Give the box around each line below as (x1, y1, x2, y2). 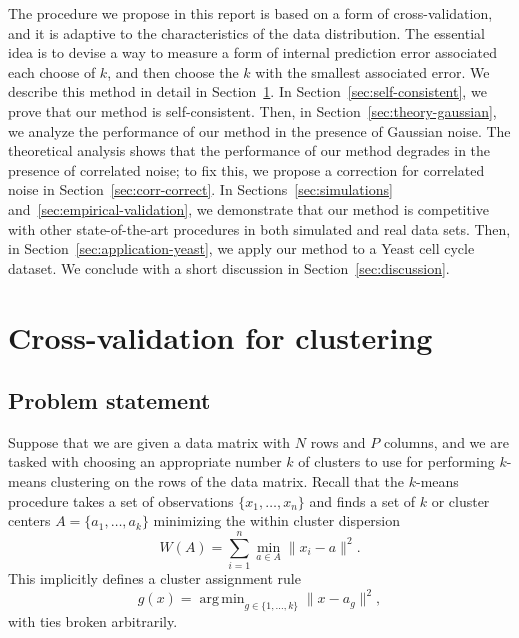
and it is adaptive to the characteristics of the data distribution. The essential (8, 22, 485, 43)
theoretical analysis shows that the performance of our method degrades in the (8, 140, 491, 161)
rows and (310, 431, 366, 452)
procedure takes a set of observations (8, 490, 234, 511)
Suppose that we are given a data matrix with (8, 431, 291, 452)
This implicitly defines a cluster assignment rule (8, 567, 301, 588)
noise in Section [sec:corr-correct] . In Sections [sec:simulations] (8, 179, 393, 200)
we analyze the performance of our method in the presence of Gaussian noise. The (8, 120, 511, 141)
